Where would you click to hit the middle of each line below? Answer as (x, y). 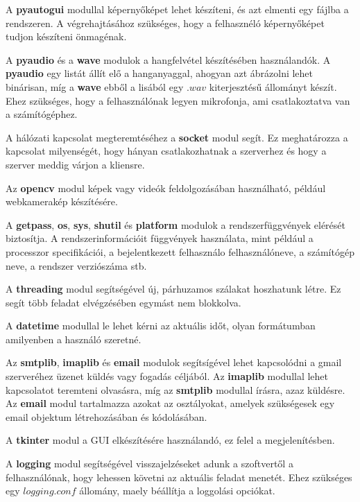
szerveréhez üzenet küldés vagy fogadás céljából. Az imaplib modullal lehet (167, 376)
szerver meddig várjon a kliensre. (75, 164)
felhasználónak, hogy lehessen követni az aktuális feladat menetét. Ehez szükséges (179, 477)
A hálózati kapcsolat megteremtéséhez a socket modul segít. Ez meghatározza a (177, 137)
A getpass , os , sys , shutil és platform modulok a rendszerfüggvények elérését (175, 224)
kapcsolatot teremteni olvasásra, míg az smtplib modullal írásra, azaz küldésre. (175, 389)
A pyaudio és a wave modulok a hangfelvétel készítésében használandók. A (168, 59)
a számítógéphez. (42, 114)
